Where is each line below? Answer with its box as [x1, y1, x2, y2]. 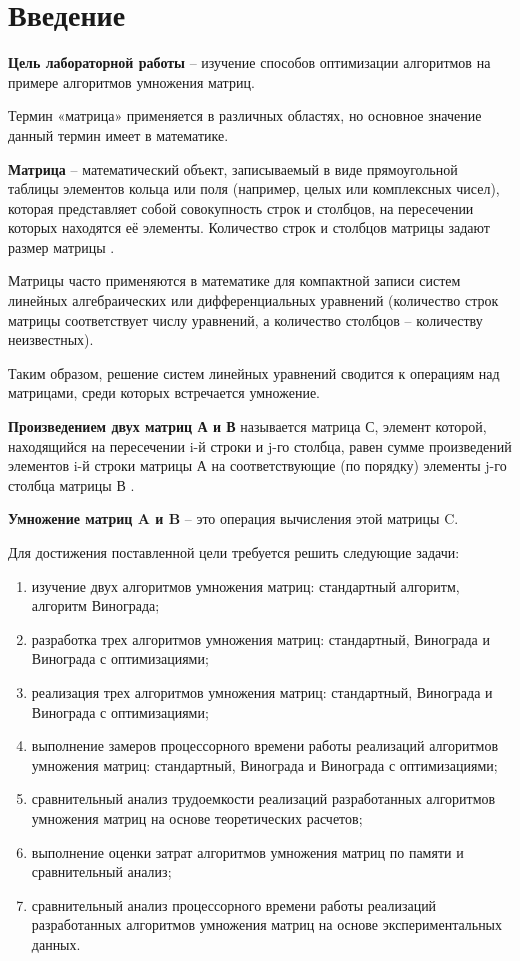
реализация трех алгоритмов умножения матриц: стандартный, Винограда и [31, 681, 493, 702]
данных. [31, 933, 81, 954]
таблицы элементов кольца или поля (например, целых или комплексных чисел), [8, 178, 500, 199]
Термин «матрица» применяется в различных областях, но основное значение [8, 105, 482, 126]
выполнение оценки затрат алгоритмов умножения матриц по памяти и [31, 841, 464, 862]
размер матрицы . [8, 236, 115, 257]
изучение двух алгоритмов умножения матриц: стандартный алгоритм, [31, 575, 460, 596]
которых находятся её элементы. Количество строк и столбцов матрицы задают [8, 217, 490, 238]
